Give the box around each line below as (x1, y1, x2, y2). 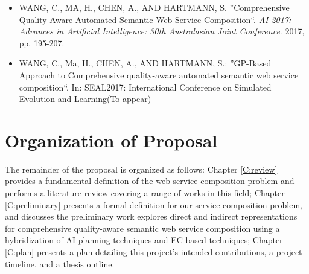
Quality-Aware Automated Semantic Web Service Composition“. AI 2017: (19, 13, 291, 25)
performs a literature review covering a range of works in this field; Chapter (5, 186, 285, 199)
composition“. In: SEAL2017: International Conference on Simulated (19, 80, 272, 93)
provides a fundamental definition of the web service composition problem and (5, 174, 295, 187)
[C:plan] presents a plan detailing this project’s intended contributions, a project (5, 246, 302, 258)
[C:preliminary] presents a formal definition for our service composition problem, (5, 198, 303, 211)
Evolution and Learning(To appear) (19, 92, 151, 105)
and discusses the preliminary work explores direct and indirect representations (5, 210, 298, 223)
